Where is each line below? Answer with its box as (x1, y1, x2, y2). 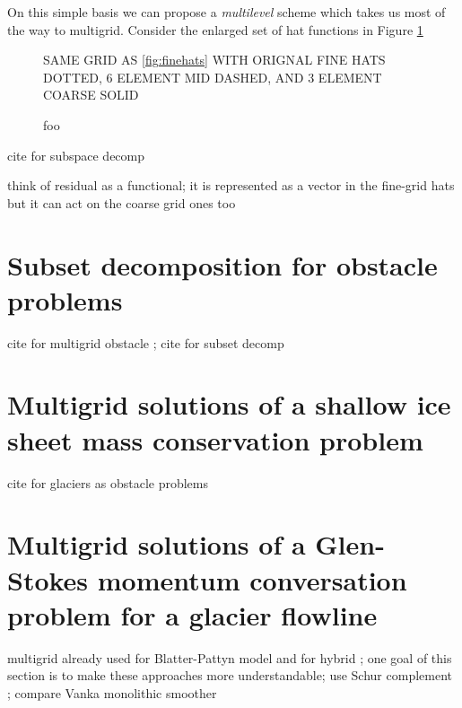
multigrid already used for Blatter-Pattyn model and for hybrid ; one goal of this (7, 648, 452, 667)
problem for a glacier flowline (7, 596, 378, 633)
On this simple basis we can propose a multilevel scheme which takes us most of (7, 3, 446, 21)
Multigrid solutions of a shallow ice (7, 386, 451, 423)
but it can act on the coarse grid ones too (7, 193, 236, 212)
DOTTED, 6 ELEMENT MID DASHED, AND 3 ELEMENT (43, 67, 382, 86)
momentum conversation (97, 561, 407, 598)
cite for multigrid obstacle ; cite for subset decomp (7, 333, 284, 352)
